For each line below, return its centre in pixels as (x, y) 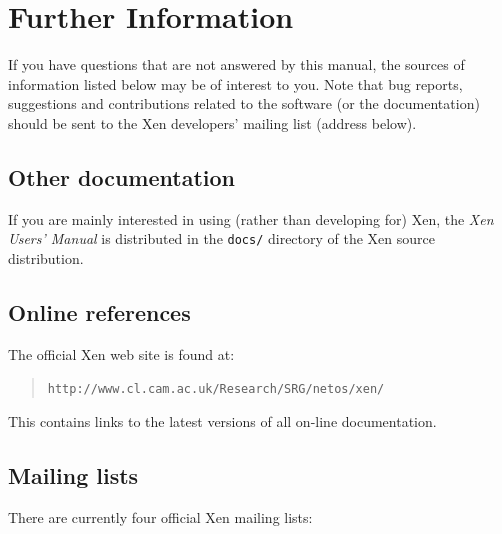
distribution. (46, 257)
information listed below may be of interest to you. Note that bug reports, (235, 83)
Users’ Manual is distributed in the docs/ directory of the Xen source (221, 238)
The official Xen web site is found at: (121, 353)
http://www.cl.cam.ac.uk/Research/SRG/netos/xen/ (216, 389)
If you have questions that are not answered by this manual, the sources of (236, 64)
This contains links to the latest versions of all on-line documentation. (222, 421)
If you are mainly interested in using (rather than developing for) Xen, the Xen (251, 218)
